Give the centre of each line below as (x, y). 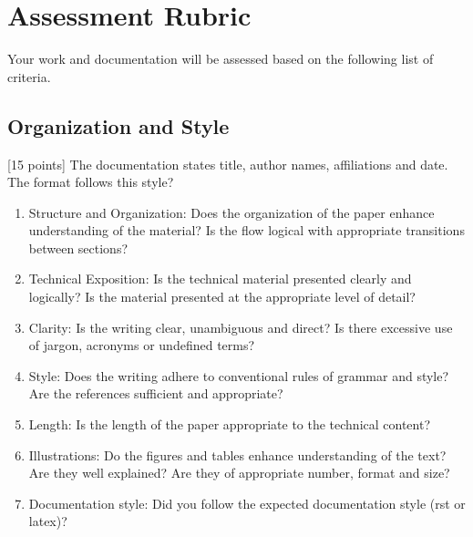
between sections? (78, 248)
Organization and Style (118, 125)
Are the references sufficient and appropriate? (156, 393)
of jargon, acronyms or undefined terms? (142, 345)
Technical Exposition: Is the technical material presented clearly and (220, 279)
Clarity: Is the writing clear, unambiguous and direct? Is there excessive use (241, 327)
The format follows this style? (91, 182)
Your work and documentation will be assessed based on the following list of (221, 59)
